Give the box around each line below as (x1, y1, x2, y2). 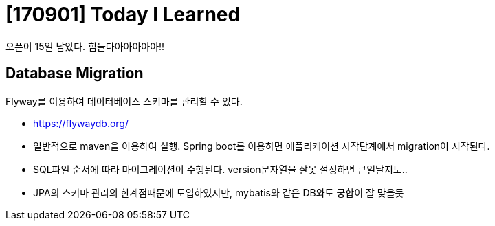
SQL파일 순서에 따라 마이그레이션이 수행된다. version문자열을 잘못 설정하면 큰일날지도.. (33, 163, 408, 175)
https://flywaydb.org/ (33, 117, 129, 129)
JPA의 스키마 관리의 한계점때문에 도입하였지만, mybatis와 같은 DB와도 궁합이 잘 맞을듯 (33, 186, 404, 199)
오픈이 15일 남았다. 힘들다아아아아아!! (5, 40, 165, 52)
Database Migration (5, 65, 144, 82)
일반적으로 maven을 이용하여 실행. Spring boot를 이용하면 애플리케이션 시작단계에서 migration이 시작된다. (33, 139, 490, 152)
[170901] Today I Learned (5, 3, 241, 26)
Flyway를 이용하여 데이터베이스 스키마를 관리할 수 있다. (5, 95, 243, 107)
